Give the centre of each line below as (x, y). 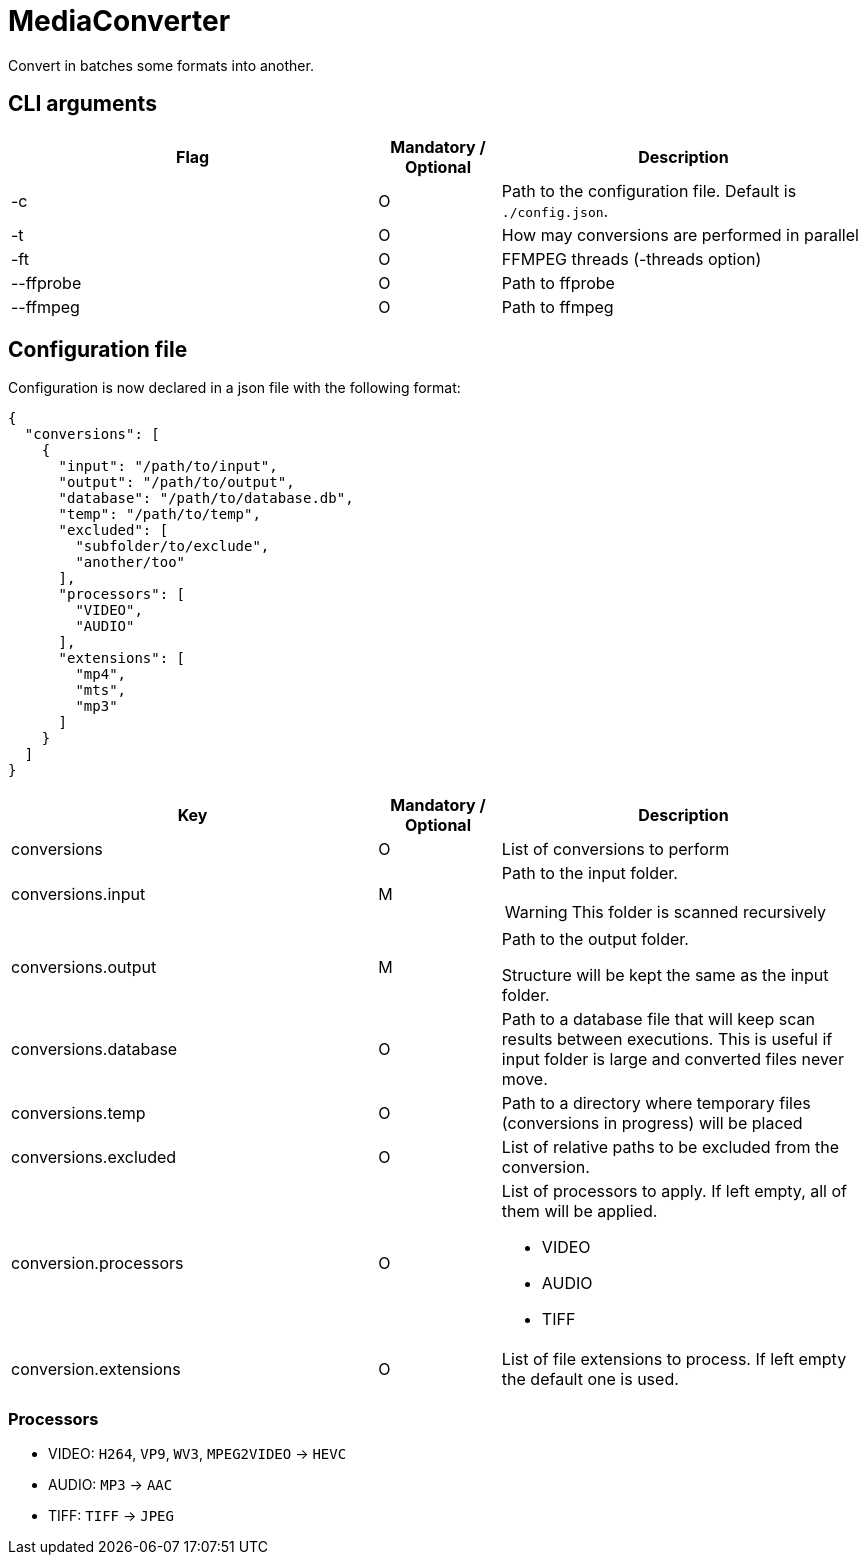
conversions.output (84, 967)
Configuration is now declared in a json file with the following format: (234, 388)
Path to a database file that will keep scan (658, 1019)
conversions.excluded (94, 1157)
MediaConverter (119, 21)
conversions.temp (78, 1113)
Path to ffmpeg (557, 306)
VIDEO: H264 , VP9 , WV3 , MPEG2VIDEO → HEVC (197, 1454)
